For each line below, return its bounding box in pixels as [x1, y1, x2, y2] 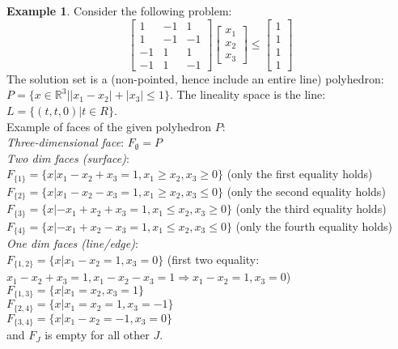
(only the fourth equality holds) [235, 217, 393, 234]
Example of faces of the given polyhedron [6, 117, 212, 134]
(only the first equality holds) [227, 165, 373, 182]
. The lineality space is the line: [169, 86, 326, 103]
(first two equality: [167, 250, 260, 267]
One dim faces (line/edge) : [6, 235, 138, 252]
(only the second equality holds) [227, 182, 386, 199]
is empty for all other [44, 326, 150, 343]
